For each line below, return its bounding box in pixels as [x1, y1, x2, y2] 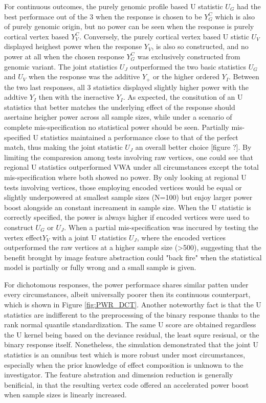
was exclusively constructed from [137, 51, 240, 61]
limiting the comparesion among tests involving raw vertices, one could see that [4, 151, 253, 162]
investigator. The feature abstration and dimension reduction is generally [4, 369, 233, 380]
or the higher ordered [153, 71, 220, 82]
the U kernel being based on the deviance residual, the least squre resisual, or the [4, 329, 259, 340]
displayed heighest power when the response [4, 41, 142, 52]
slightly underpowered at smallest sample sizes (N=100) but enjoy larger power [4, 192, 253, 203]
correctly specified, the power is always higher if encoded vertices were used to [4, 212, 250, 222]
